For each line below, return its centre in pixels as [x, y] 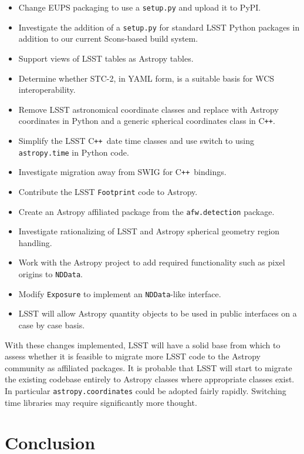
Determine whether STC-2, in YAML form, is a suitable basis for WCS [146, 78]
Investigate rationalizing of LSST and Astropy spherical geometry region [149, 231]
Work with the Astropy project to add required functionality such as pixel [152, 262]
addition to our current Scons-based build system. [108, 38]
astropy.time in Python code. [74, 152]
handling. [35, 242]
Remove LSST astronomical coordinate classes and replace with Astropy [148, 109]
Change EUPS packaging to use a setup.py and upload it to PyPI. [140, 7]
